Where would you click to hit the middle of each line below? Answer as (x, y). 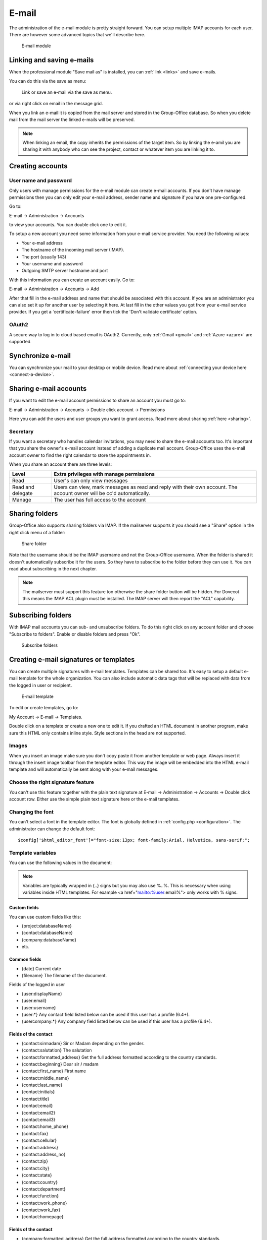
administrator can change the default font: (52, 829)
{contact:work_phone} (44, 1203)
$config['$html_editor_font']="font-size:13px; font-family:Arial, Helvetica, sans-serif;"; (134, 840)
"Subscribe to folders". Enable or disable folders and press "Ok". (75, 634)
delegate (22, 493)
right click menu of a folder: (37, 532)
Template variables (33, 853)
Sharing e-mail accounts (48, 389)
